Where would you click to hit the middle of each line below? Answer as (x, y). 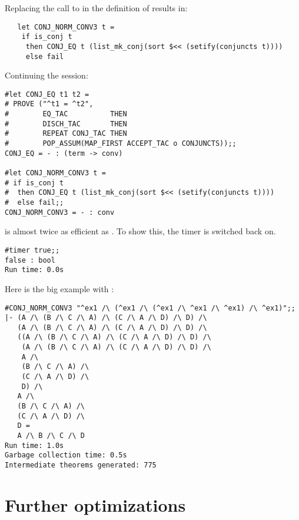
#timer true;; (32, 250)
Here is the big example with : (59, 288)
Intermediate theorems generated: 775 (81, 465)
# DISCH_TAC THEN (66, 124)
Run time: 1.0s (34, 445)
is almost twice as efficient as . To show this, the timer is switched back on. (140, 231)
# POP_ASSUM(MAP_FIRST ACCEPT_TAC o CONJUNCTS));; (121, 144)
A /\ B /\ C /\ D (51, 436)
